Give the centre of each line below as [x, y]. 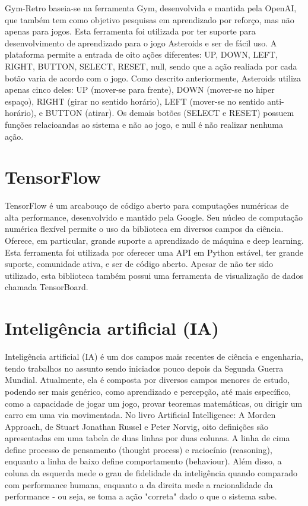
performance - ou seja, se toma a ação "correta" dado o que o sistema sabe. [141, 496]
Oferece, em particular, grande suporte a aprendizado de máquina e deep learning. [154, 241]
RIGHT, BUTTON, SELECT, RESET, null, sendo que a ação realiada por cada [151, 66]
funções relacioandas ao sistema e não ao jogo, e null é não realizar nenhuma [144, 124]
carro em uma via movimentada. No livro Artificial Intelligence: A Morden [140, 415]
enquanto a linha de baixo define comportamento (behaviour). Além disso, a [143, 461]
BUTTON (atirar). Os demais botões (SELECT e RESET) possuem [170, 113]
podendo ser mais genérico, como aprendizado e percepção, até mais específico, [148, 391]
